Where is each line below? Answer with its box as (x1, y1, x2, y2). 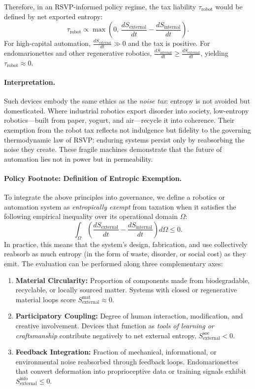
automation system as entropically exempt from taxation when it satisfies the (4, 201, 236, 212)
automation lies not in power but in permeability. (4, 153, 153, 164)
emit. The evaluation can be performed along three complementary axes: (4, 258, 223, 268)
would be (215, 1, 243, 11)
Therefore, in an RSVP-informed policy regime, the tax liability (4, 1, 196, 11)
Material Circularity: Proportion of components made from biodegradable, (15, 275, 250, 285)
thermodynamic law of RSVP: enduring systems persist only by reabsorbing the (4, 134, 245, 144)
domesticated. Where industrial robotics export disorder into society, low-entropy (4, 105, 249, 115)
